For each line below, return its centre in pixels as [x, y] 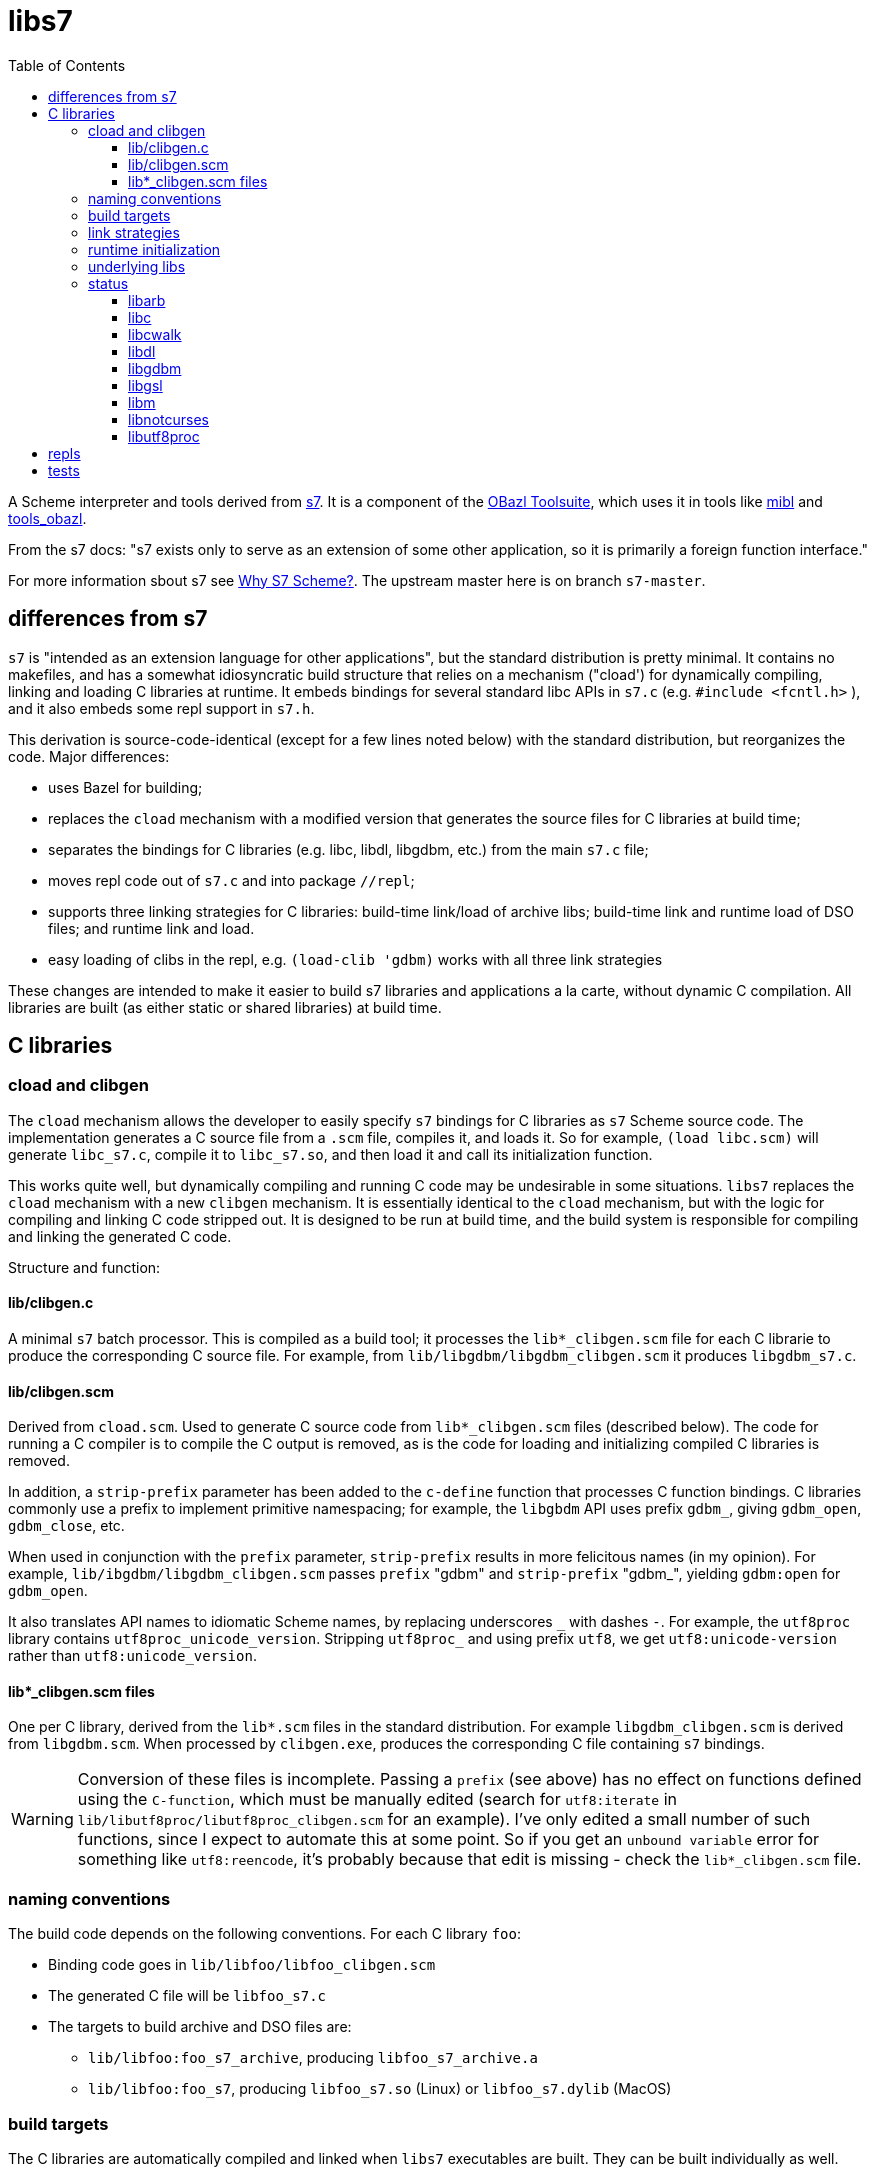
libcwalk [155, 334]
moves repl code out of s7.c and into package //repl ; [231, 880]
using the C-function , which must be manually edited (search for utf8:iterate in [377, 1799]
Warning [42, 1819]
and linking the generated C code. [120, 1236]
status [108, 283]
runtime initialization [154, 249]
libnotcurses [168, 419]
